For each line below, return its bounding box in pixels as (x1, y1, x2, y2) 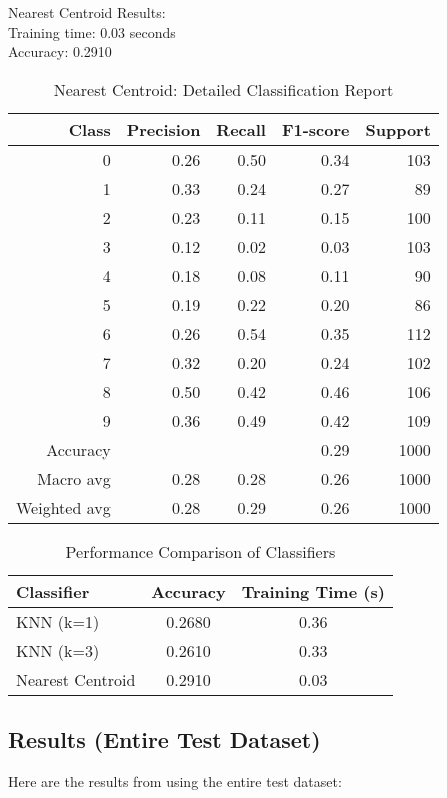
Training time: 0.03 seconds (8, 21, 176, 42)
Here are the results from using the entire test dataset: (8, 770, 342, 791)
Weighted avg (16, 495, 111, 519)
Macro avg (37, 466, 111, 490)
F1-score (281, 117, 350, 141)
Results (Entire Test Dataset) (8, 724, 321, 755)
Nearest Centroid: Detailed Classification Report (53, 77, 394, 101)
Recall (216, 117, 266, 141)
